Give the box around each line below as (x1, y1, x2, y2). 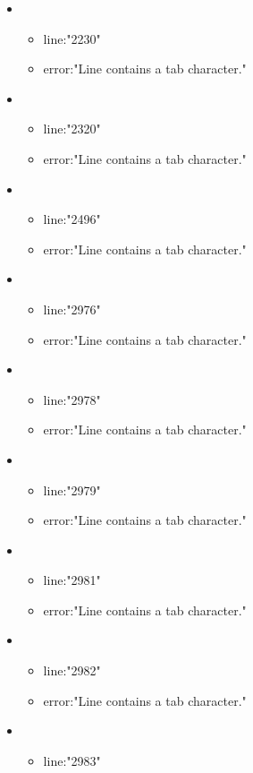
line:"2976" (43, 299, 101, 318)
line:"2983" (43, 751, 101, 769)
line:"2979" (43, 480, 101, 499)
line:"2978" (43, 390, 101, 408)
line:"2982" (43, 661, 101, 680)
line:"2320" (43, 119, 101, 138)
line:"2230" (43, 29, 101, 47)
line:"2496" (43, 210, 101, 228)
